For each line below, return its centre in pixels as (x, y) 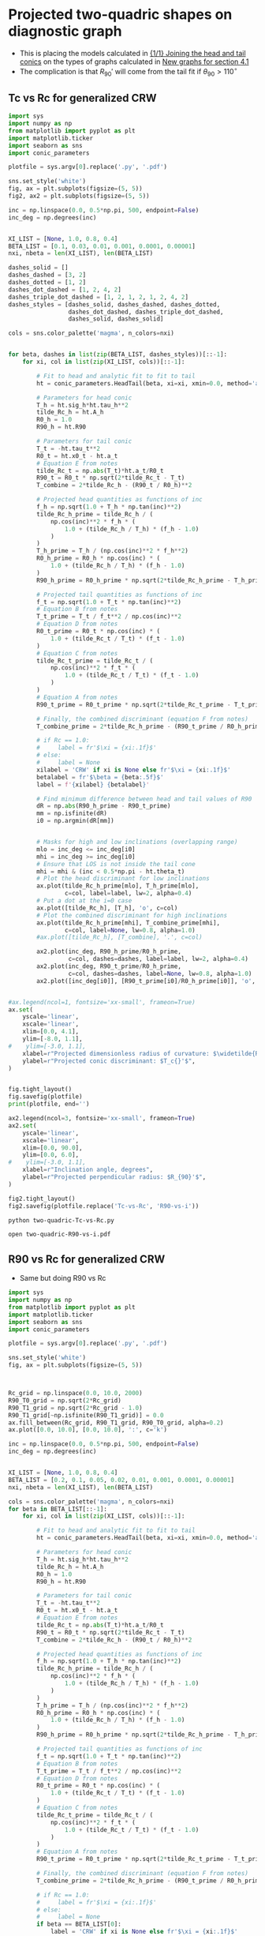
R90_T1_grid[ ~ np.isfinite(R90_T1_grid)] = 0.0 (86, 1415)
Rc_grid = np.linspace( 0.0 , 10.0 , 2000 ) (76, 1394)
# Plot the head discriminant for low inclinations (123, 879)
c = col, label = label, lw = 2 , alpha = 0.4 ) (128, 894)
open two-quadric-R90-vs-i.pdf (60, 1234)
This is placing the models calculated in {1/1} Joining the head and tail (132, 53)
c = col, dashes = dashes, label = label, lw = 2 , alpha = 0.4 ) (158, 959)
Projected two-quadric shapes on (120, 15)
